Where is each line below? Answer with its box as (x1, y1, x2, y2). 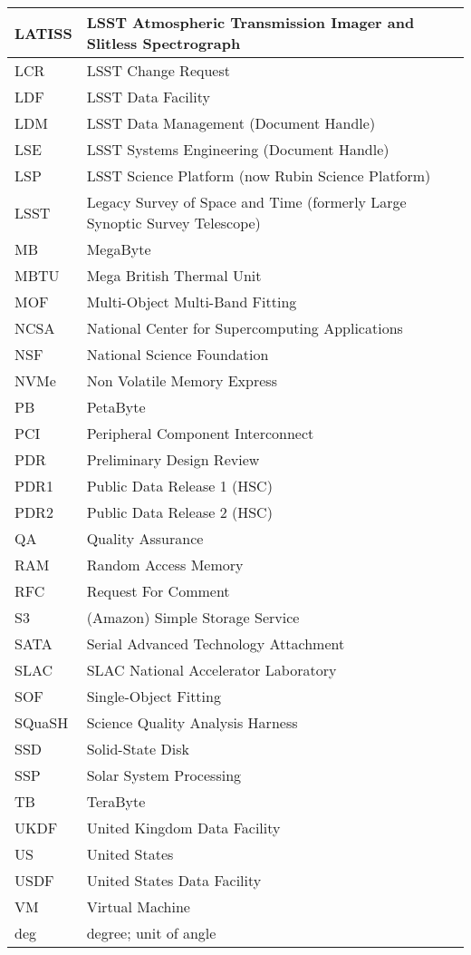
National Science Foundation (86, 344, 269, 365)
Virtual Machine (86, 896, 190, 917)
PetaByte (86, 396, 146, 417)
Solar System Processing (86, 765, 242, 785)
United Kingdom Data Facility (86, 817, 281, 838)
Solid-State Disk (86, 738, 189, 759)
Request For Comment (86, 580, 230, 601)
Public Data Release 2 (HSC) (86, 502, 273, 522)
